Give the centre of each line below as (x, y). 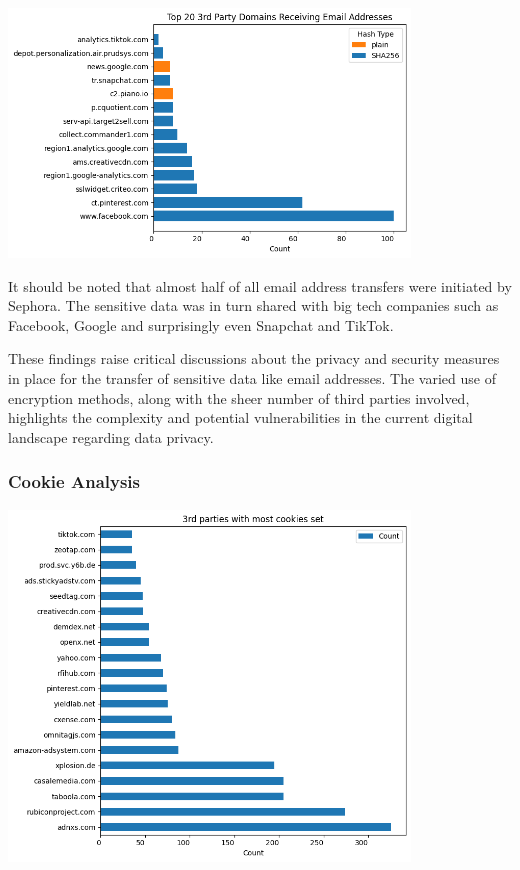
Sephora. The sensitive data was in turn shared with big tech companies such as (253, 305)
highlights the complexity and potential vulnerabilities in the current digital (240, 417)
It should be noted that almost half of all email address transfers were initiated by (260, 285)
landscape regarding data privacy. (111, 436)
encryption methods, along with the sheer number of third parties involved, (239, 397)
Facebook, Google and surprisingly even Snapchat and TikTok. (201, 324)
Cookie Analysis (74, 481)
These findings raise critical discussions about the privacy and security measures (254, 358)
